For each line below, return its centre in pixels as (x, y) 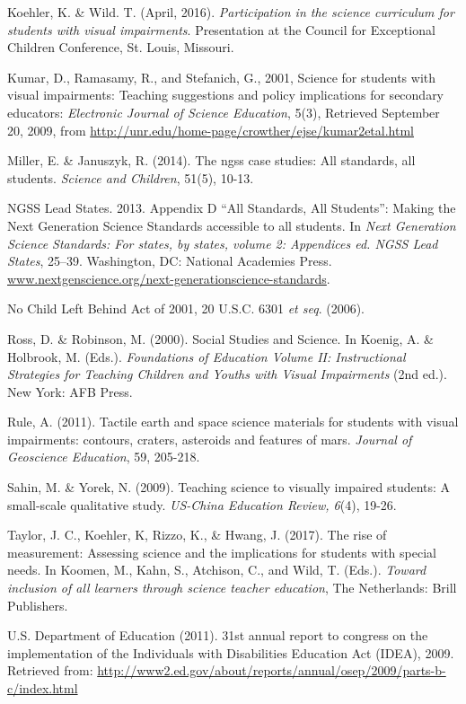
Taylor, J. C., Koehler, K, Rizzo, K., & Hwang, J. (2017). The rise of (197, 535)
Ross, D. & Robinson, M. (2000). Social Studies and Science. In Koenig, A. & (220, 338)
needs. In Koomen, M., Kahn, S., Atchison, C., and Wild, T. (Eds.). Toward (217, 570)
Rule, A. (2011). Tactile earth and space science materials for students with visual (233, 422)
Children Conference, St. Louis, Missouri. (121, 47)
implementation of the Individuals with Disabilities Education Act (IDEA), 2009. (231, 652)
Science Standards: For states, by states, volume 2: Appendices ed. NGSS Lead (223, 243)
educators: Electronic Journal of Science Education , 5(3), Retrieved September (224, 112)
